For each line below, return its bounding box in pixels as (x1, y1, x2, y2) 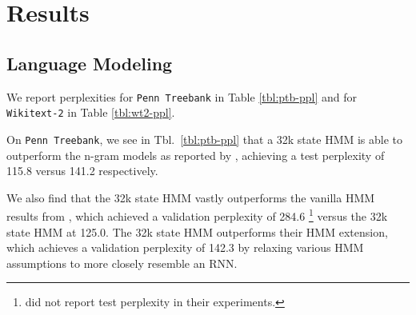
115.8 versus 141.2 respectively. (6, 162, 158, 179)
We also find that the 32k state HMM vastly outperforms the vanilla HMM (6, 189, 375, 205)
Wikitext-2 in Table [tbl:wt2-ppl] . (6, 104, 175, 121)
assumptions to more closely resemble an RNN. (6, 254, 238, 271)
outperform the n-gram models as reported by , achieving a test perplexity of (6, 146, 385, 163)
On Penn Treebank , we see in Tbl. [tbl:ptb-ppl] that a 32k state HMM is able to (6, 130, 403, 147)
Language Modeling (6, 50, 173, 75)
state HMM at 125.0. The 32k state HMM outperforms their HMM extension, (6, 223, 388, 240)
